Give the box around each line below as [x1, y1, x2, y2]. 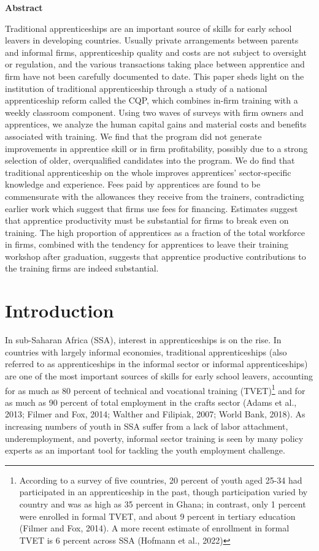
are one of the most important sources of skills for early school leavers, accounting [5, 369, 313, 382]
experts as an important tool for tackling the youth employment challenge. [5, 444, 285, 457]
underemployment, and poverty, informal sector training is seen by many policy [5, 431, 304, 444]
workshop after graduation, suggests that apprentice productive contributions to [5, 249, 306, 262]
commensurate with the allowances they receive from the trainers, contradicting [5, 189, 304, 202]
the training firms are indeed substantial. [5, 262, 159, 275]
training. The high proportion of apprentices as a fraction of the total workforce [5, 226, 305, 238]
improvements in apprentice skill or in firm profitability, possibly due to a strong [5, 142, 308, 154]
